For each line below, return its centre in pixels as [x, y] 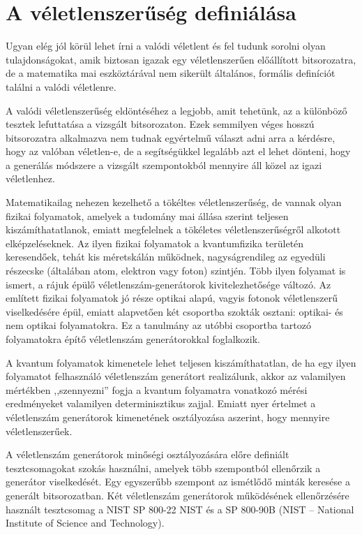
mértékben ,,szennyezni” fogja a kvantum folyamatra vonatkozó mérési [157, 389]
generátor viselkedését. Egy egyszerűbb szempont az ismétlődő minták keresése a [178, 482]
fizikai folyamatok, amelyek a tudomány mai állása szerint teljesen [147, 215]
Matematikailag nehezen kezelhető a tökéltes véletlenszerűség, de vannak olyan [174, 202]
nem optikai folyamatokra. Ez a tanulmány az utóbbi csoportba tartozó [158, 325]
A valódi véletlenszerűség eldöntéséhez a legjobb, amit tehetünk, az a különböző [176, 110]
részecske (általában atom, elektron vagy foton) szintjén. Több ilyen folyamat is [176, 271]
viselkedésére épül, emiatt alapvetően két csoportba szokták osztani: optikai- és [174, 311]
